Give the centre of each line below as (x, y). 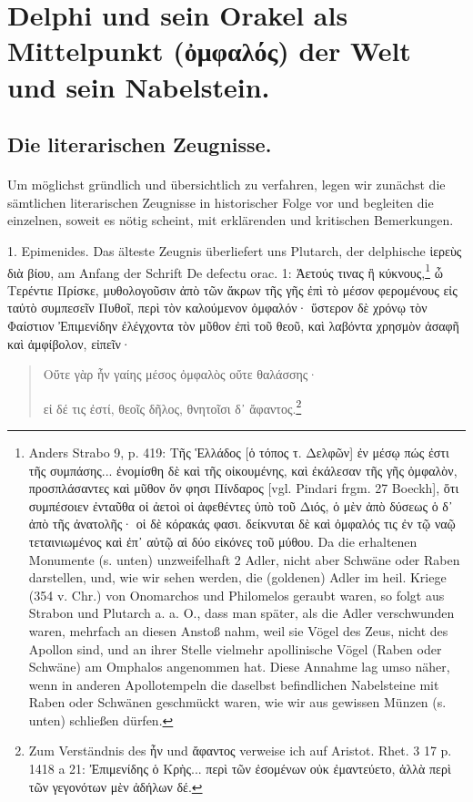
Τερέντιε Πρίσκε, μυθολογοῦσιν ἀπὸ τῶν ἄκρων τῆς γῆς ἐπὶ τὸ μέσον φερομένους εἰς (232, 289)
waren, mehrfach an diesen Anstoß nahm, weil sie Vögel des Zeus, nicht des (238, 630)
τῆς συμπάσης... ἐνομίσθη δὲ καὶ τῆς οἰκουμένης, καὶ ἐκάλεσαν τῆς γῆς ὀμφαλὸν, (243, 470)
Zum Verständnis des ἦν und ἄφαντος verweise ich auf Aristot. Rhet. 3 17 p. (240, 751)
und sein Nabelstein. (139, 86)
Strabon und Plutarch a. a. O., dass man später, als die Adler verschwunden (242, 613)
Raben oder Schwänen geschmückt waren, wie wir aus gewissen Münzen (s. (237, 702)
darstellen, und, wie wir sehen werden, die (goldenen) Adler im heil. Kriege (237, 577)
